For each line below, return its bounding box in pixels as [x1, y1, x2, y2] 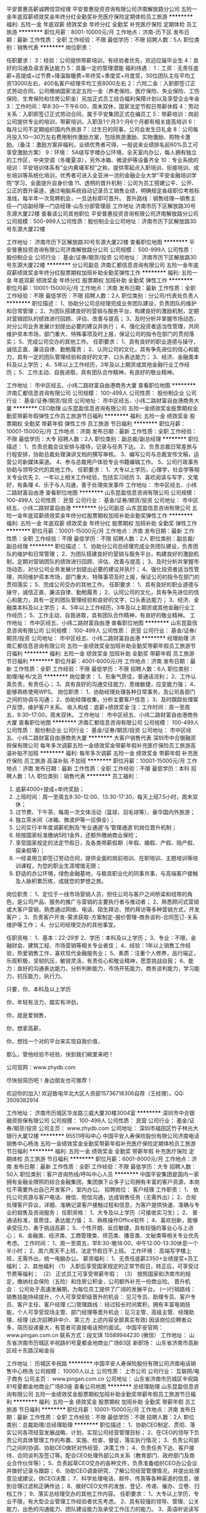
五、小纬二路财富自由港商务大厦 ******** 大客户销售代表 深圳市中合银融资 [6, 734, 196, 741]
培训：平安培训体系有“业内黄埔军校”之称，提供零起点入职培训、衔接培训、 [6, 164, 194, 171]
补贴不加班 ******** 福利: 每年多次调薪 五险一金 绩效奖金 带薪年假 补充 [11, 750, 193, 756]
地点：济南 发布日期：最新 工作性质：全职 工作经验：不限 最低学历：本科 [6, 765, 190, 772]
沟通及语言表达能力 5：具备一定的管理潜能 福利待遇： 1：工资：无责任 [17, 64, 194, 72]
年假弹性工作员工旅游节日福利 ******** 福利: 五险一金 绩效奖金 [27, 413, 189, 419]
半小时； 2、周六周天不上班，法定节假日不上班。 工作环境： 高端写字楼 [6, 1247, 186, 1254]
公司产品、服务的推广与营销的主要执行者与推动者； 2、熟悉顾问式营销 [22, 898, 199, 905]
